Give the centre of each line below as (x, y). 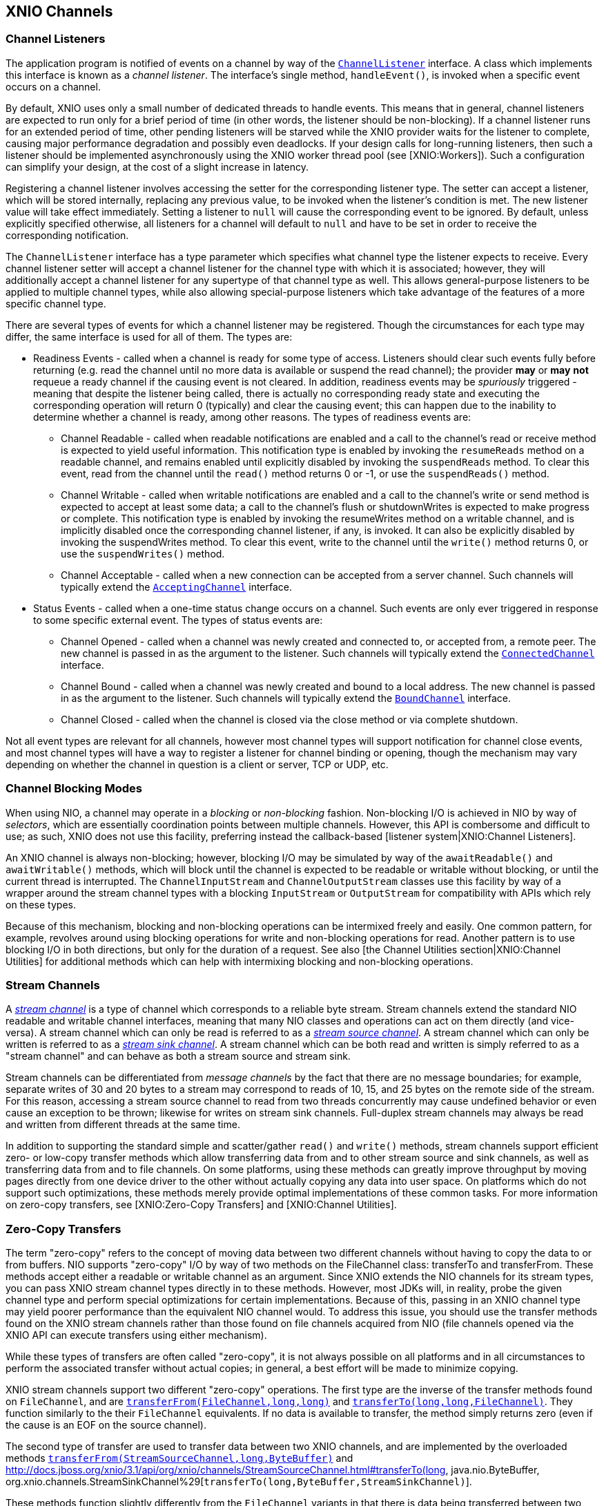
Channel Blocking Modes (74, 789)
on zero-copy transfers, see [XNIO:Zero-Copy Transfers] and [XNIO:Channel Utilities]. (201, 1205)
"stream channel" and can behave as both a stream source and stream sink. (178, 1056)
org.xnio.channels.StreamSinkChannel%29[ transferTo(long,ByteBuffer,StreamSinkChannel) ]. (239, 1482)
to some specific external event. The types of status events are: (178, 620)
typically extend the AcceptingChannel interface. (177, 587)
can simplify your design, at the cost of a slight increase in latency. (157, 166)
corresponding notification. (67, 235)
